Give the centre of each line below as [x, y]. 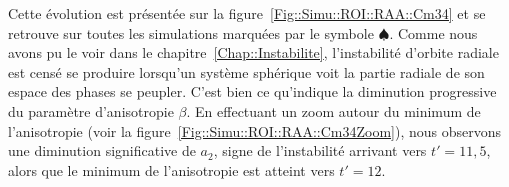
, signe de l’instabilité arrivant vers [320, 150]
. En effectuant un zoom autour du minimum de [333, 110]
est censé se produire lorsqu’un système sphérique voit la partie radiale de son [246, 71]
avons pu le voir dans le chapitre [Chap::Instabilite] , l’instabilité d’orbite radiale [253, 52]
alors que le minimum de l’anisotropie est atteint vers [171, 169]
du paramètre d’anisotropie [91, 110]
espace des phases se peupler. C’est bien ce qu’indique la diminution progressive [252, 91]
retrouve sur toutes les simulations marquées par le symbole [191, 32]
